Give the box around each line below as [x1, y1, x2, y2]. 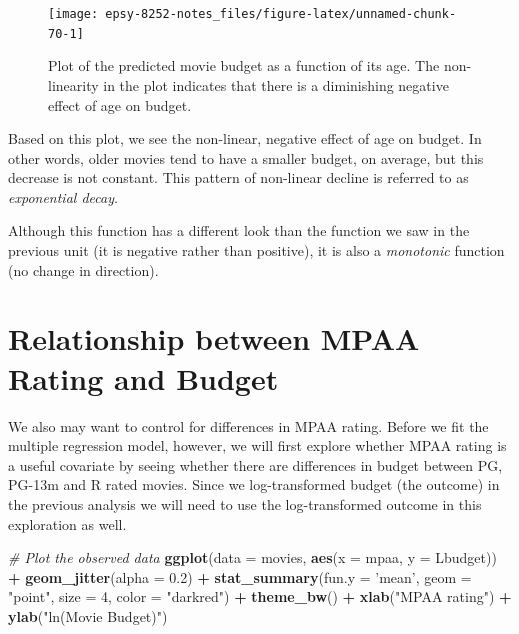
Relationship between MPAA [8, 318, 420, 359]
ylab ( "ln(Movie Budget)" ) [8, 605, 168, 626]
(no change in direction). [8, 259, 159, 280]
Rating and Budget [8, 357, 279, 398]
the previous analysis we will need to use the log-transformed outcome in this [8, 493, 482, 514]
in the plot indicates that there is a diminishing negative [103, 74, 449, 95]
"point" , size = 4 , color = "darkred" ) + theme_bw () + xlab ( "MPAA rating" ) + [8, 586, 512, 607]
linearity [48, 74, 99, 95]
